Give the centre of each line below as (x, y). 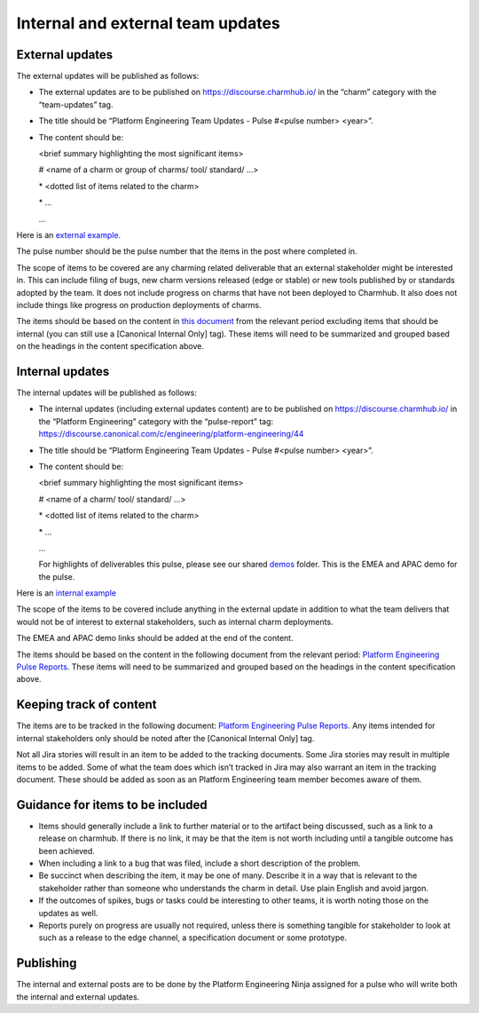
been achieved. (67, 851)
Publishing (47, 963)
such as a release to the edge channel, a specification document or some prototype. (193, 938)
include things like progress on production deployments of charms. (139, 305)
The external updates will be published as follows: (108, 76)
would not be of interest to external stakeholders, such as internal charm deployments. (175, 621)
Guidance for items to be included (112, 805)
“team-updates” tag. (76, 104)
